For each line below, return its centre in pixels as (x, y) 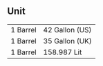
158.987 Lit (63, 52)
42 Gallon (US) (67, 30)
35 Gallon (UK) (67, 41)
